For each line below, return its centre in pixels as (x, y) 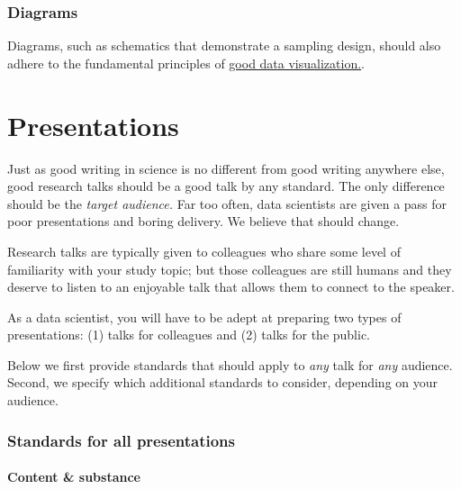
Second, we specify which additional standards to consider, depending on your (223, 382)
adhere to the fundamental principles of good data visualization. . (186, 63)
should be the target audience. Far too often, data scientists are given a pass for (227, 203)
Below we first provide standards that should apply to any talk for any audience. (230, 364)
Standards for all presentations (121, 440)
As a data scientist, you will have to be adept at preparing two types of (204, 317)
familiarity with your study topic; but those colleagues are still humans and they (230, 269)
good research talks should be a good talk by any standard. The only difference (226, 186)
